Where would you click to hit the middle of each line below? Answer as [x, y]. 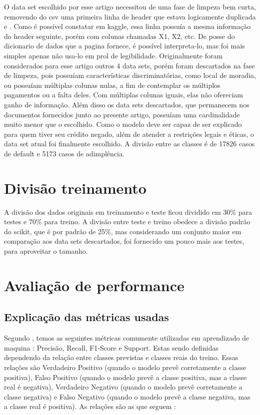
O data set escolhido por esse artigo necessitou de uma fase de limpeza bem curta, [130, 6]
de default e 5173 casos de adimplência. [64, 153]
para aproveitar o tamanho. [46, 251]
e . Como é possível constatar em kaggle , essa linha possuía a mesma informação [127, 26]
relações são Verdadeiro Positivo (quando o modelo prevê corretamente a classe [125, 367]
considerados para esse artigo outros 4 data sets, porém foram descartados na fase [129, 65]
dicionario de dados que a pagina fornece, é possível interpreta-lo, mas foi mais [124, 46]
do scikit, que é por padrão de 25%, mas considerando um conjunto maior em [123, 231]
